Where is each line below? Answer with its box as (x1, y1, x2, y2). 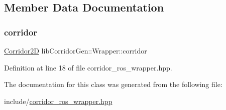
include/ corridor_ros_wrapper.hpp (4, 95, 112, 106)
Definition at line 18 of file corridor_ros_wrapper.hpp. (4, 62, 172, 72)
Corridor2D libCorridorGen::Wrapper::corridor (4, 45, 147, 55)
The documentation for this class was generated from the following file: (4, 79, 222, 89)
